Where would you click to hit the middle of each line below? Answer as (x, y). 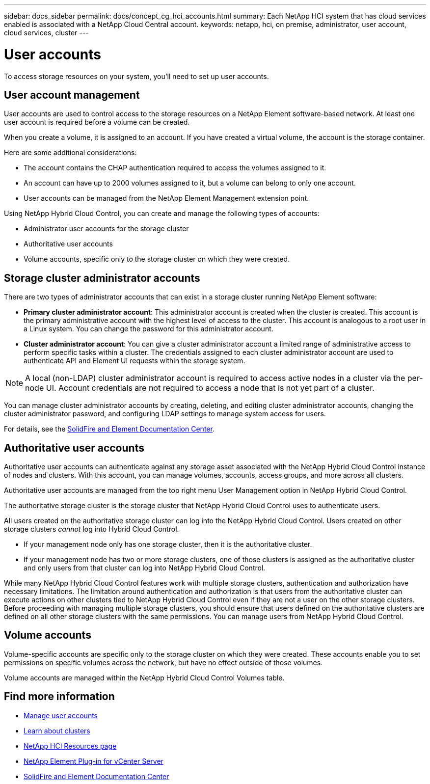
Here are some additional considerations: (70, 153)
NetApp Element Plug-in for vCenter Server (94, 761)
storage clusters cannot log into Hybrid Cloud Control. (92, 529)
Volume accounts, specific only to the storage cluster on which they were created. (157, 259)
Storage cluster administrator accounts (102, 278)
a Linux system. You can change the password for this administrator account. (148, 329)
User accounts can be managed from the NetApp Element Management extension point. (166, 198)
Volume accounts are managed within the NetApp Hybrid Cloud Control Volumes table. (144, 677)
